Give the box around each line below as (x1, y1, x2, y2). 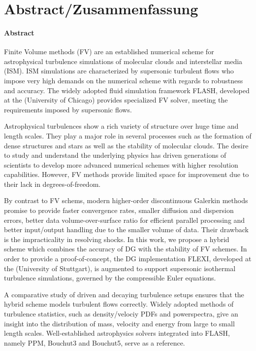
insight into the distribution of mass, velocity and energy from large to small (4, 318, 235, 328)
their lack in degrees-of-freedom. (4, 178, 101, 189)
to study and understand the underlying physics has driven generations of (4, 150, 226, 160)
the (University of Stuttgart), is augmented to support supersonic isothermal (4, 263, 236, 273)
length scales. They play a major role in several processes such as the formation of (4, 130, 252, 140)
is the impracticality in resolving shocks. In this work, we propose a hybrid (4, 234, 229, 244)
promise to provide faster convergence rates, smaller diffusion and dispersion (4, 205, 234, 215)
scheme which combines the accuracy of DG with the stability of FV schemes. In (4, 244, 247, 254)
